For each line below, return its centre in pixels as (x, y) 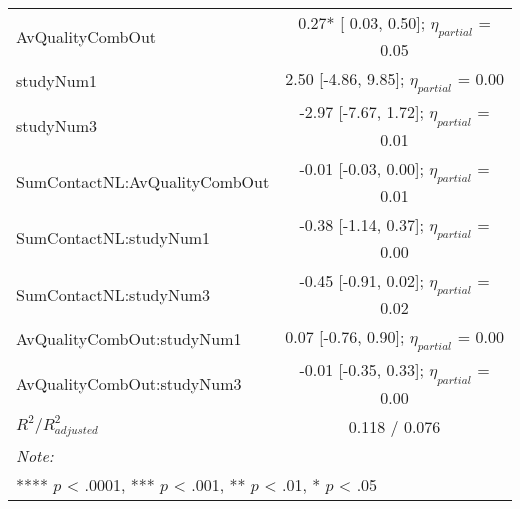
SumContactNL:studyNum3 (113, 294)
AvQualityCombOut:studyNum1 (129, 339)
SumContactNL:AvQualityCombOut (143, 182)
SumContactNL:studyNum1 (113, 238)
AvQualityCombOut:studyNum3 (129, 383)
